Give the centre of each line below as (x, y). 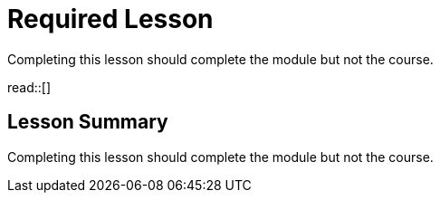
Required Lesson (110, 19)
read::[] (29, 87)
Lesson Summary (88, 122)
